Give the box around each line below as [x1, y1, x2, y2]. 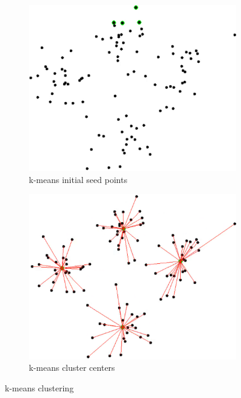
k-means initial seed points [29, 173, 128, 185]
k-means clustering [5, 381, 74, 394]
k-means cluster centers [29, 361, 115, 374]
